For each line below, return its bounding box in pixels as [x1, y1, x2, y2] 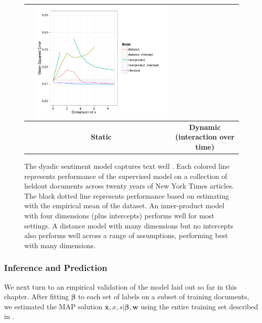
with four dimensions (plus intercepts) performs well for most [24, 210, 214, 221]
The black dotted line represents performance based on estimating [24, 190, 229, 201]
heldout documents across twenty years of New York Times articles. [24, 180, 234, 191]
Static [91, 131, 112, 142]
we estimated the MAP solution [4, 301, 103, 311]
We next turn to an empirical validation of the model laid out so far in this [4, 281, 237, 292]
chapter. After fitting [4, 291, 69, 302]
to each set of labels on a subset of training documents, [78, 291, 249, 302]
